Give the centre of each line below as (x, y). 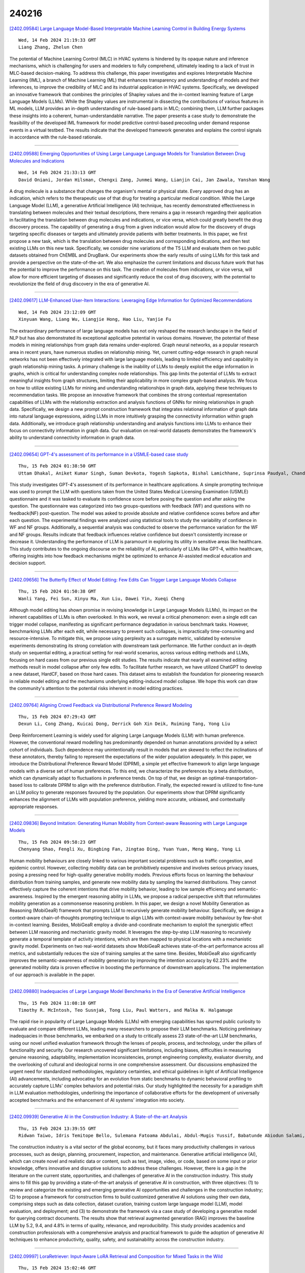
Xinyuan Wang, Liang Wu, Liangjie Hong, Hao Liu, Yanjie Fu (95, 319)
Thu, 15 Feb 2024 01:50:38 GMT (57, 591)
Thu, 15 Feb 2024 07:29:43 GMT (57, 716)
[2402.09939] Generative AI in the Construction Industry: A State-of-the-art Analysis (98, 1117)
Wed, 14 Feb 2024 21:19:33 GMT (57, 40)
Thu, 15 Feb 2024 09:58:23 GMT (57, 842)
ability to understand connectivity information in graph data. (72, 437)
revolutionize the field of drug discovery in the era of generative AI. (80, 284)
